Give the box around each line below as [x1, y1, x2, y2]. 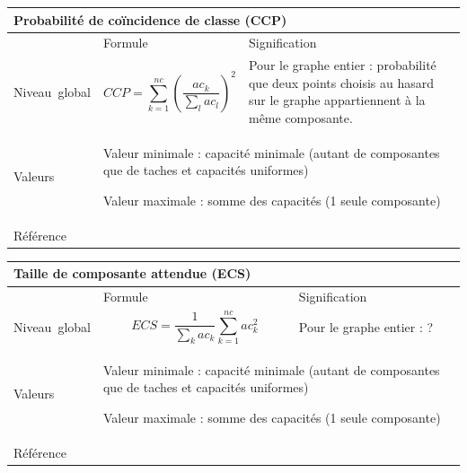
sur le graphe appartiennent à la [248, 91, 426, 109]
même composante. [248, 108, 353, 127]
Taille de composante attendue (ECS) [13, 264, 251, 283]
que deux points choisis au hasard [248, 73, 435, 92]
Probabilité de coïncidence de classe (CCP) [13, 10, 287, 29]
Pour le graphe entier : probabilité [248, 56, 436, 74]
